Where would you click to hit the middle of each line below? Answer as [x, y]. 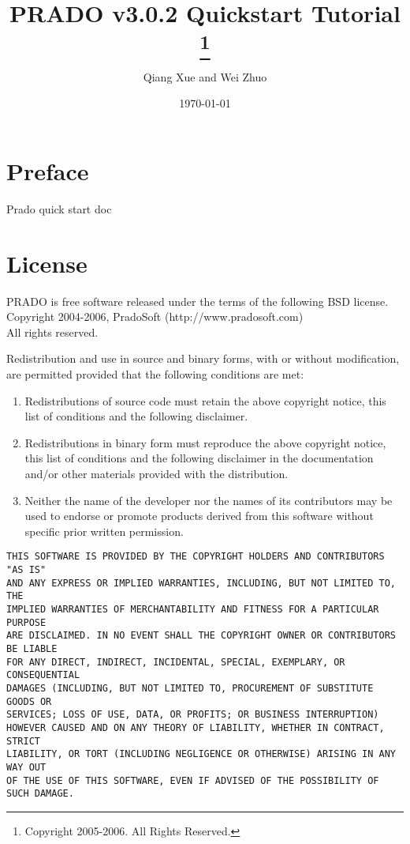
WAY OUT [26, 767]
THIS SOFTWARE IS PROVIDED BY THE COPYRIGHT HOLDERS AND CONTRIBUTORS [196, 557]
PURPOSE [26, 622]
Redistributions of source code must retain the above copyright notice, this [205, 400]
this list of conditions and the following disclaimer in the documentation [199, 458]
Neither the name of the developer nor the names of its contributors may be [209, 500]
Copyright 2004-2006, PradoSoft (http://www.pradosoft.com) [155, 316]
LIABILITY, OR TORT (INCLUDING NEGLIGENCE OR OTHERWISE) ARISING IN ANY [201, 754]
